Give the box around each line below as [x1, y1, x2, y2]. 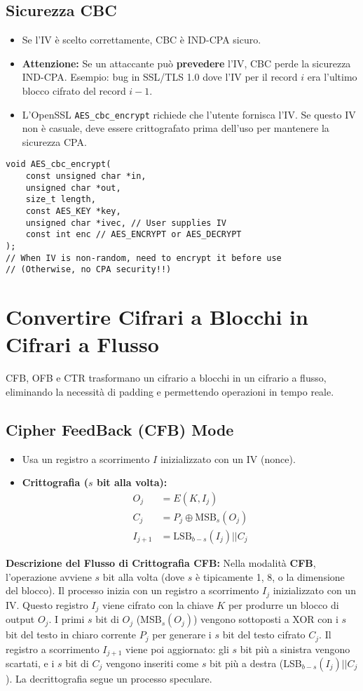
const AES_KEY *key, [25, 206, 121, 217]
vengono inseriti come [105, 655, 199, 670]
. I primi [48, 612, 85, 626]
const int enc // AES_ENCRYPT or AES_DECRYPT [25, 229, 242, 240]
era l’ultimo [307, 69, 357, 84]
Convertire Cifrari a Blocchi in [6, 302, 308, 331]
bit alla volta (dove [102, 569, 185, 584]
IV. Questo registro [6, 597, 88, 612]
